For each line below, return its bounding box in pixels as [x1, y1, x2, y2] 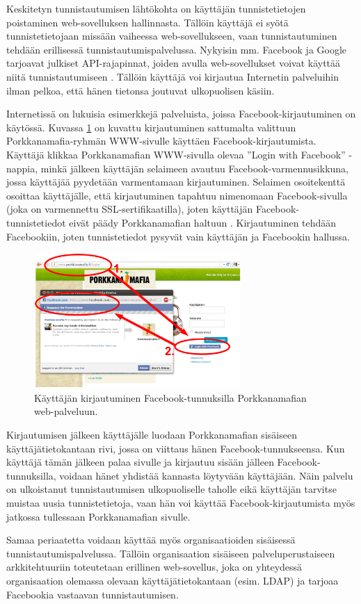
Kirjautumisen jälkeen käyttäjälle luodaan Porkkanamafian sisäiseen [6, 427, 297, 442]
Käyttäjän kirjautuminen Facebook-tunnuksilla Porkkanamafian [34, 390, 307, 405]
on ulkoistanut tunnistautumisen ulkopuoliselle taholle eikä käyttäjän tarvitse [6, 482, 337, 496]
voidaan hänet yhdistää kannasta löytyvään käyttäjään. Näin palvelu [59, 468, 353, 482]
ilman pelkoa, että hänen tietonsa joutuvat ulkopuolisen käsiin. [6, 83, 275, 97]
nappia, [6, 161, 38, 175]
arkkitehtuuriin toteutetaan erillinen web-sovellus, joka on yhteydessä [6, 560, 303, 574]
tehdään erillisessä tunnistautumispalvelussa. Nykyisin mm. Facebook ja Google [6, 42, 347, 56]
